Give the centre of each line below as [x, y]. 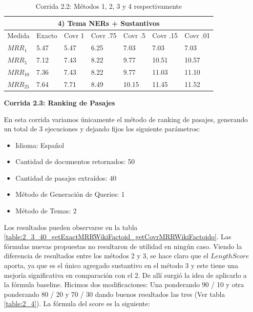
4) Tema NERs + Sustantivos [109, 23]
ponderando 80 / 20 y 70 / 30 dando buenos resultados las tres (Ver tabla [115, 294]
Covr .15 [165, 35]
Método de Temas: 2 [46, 211]
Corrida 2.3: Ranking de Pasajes [60, 102]
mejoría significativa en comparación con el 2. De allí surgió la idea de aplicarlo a [126, 275]
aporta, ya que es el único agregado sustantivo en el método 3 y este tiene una [121, 265]
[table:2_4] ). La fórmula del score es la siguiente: [77, 303]
